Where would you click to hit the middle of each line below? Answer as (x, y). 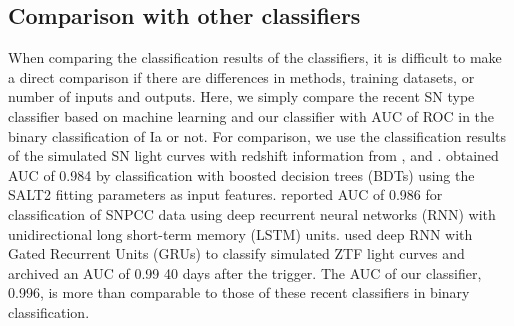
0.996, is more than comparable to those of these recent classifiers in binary (239, 292)
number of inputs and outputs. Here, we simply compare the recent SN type (241, 96)
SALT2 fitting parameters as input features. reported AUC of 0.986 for (225, 194)
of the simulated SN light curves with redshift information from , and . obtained (253, 155)
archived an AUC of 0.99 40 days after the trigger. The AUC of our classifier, (245, 272)
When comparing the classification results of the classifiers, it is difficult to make (255, 57)
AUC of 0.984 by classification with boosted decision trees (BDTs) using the (241, 174)
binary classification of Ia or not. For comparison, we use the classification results (257, 135)
